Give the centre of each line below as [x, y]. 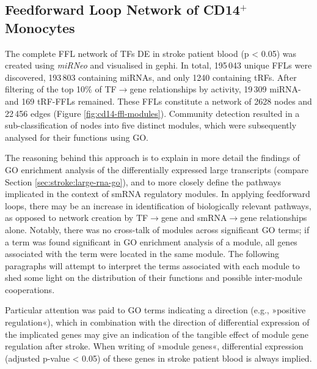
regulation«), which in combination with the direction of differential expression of [157, 322]
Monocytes [40, 27]
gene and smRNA [194, 218]
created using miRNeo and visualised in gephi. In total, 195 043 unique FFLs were [158, 65]
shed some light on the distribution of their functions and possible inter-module [154, 278]
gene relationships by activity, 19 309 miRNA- [215, 89]
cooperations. [30, 289]
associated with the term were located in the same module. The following [142, 254]
